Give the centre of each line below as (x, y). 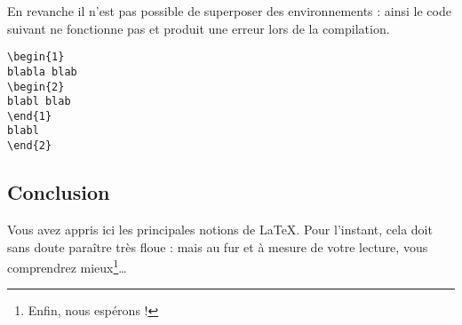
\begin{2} (36, 87)
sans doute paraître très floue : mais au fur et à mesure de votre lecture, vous (218, 246)
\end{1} (30, 116)
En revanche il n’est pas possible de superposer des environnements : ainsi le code (229, 11)
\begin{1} (36, 57)
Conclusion (59, 192)
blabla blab (42, 71)
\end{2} (30, 146)
